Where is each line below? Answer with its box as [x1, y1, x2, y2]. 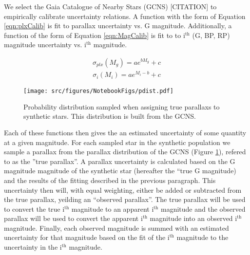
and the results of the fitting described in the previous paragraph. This [4, 175, 216, 185]
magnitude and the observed [160, 203, 246, 214]
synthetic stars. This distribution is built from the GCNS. [23, 111, 196, 121]
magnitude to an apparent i [71, 203, 154, 214]
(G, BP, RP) [192, 30, 230, 40]
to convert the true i [4, 203, 65, 214]
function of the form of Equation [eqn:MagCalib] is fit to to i [4, 30, 185, 40]
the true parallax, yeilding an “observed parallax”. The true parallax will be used [4, 194, 246, 204]
